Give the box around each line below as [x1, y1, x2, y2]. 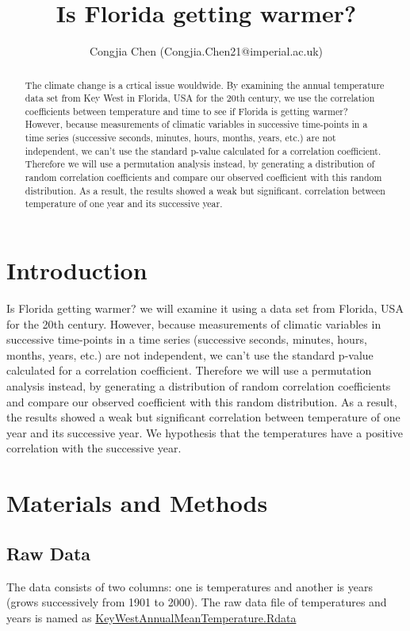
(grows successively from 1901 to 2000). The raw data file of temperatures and [6, 594, 387, 610]
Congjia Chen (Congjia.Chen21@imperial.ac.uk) [89, 43, 324, 60]
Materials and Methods [6, 487, 268, 519]
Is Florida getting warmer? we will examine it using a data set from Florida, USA [6, 300, 404, 317]
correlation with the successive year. [6, 440, 182, 456]
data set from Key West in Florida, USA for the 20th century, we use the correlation [25, 91, 375, 105]
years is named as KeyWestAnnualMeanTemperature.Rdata [6, 609, 297, 625]
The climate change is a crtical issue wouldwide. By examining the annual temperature [25, 78, 385, 91]
